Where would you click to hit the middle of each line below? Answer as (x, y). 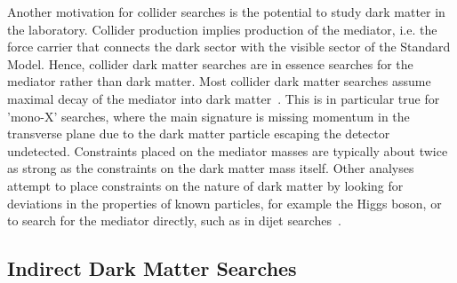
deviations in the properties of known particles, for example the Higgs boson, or (224, 203)
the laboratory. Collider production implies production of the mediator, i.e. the (222, 29)
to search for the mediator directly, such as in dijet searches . (174, 220)
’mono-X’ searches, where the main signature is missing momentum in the (208, 116)
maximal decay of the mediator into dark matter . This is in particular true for (224, 98)
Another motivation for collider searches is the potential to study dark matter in (226, 12)
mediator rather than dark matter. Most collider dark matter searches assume (219, 81)
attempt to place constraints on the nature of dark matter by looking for (205, 185)
